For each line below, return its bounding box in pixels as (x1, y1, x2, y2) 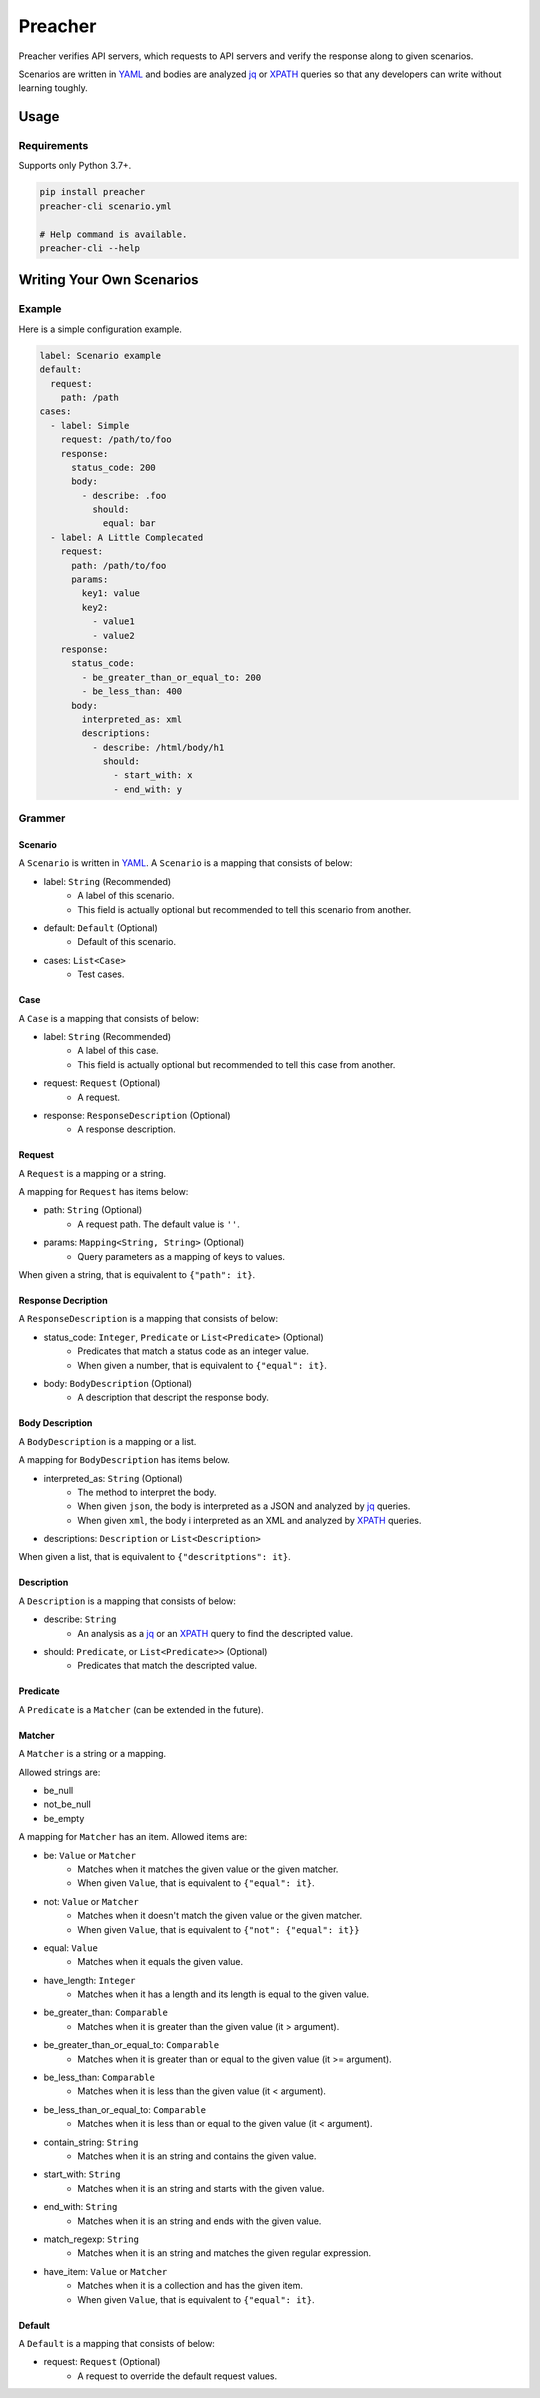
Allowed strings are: (18, 1766, 101, 1778)
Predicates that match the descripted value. (77, 1660, 258, 1672)
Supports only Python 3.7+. (18, 160, 132, 172)
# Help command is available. (39, 228, 188, 240)
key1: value (81, 588, 140, 599)
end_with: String (43, 2201, 118, 2213)
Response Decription (18, 1295, 109, 1307)
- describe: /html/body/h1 (91, 741, 225, 753)
